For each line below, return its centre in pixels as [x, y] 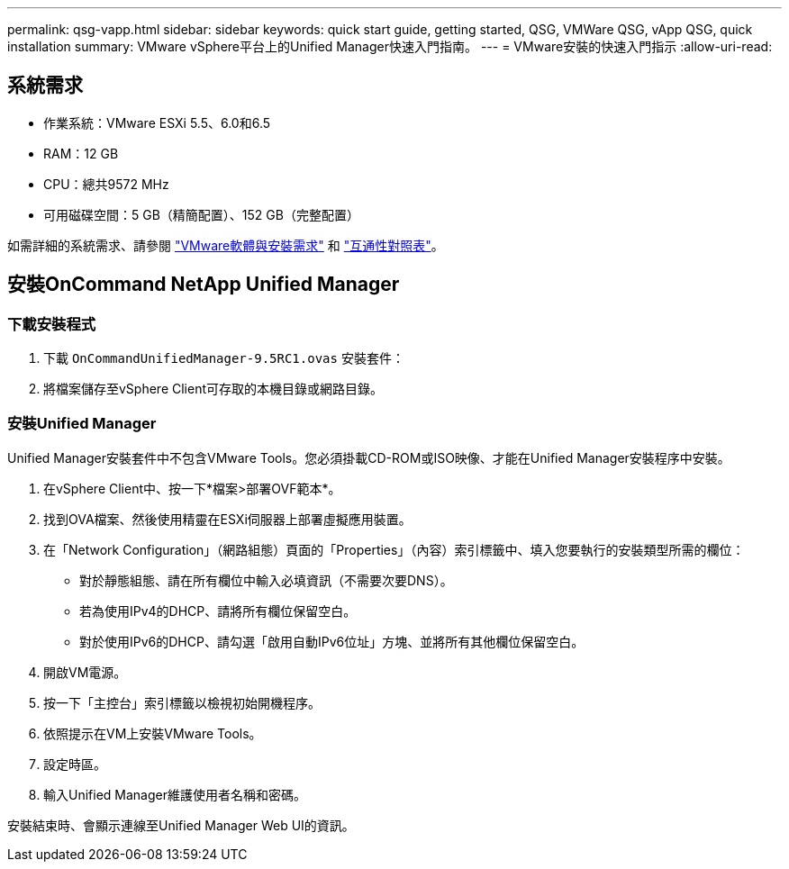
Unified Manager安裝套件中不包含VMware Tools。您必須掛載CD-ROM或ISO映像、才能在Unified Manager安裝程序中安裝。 [369, 457]
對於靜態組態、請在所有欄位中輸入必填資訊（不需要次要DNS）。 [266, 580]
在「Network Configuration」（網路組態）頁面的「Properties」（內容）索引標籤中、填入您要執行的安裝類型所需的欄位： [394, 549]
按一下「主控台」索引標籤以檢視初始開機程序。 [182, 702]
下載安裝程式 [52, 324]
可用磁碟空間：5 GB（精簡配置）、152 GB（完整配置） [201, 214]
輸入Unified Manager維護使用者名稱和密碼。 [175, 794]
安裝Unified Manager [82, 424]
